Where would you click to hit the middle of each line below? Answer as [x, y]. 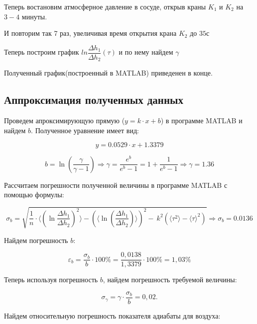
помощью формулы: [34, 195]
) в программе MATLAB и [201, 121]
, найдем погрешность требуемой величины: [170, 280]
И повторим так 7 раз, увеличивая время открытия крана [90, 33]
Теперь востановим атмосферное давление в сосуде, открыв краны [105, 6]
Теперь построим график [42, 52]
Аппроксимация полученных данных [94, 100]
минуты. [34, 16]
